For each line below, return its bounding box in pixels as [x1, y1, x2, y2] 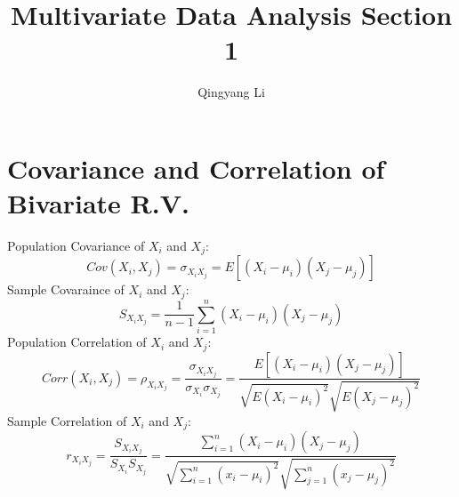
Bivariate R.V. [7, 185, 189, 221]
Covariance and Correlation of [7, 149, 385, 186]
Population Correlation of [7, 333, 147, 351]
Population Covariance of [7, 236, 145, 255]
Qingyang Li [197, 83, 265, 101]
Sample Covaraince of [7, 280, 125, 299]
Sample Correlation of [7, 411, 127, 429]
